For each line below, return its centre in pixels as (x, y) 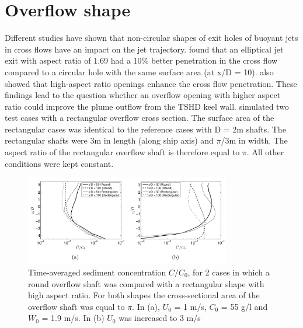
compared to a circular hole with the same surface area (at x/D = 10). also (139, 71)
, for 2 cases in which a (229, 272)
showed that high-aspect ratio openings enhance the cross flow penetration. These (151, 83)
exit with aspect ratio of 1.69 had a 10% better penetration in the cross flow (141, 60)
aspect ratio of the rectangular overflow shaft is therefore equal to (122, 152)
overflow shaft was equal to (76, 306)
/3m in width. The (254, 140)
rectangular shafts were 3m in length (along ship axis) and (109, 140)
